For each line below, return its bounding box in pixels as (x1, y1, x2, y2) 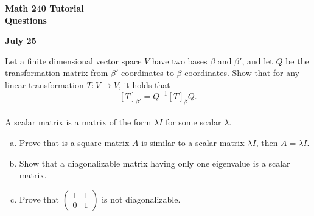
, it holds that (118, 78, 170, 91)
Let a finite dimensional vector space (5, 54, 142, 67)
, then (256, 136, 278, 149)
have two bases (152, 54, 208, 67)
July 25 (5, 34, 37, 47)
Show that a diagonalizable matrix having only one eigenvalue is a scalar (19, 156, 290, 169)
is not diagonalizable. (102, 192, 181, 205)
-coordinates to (118, 66, 174, 79)
